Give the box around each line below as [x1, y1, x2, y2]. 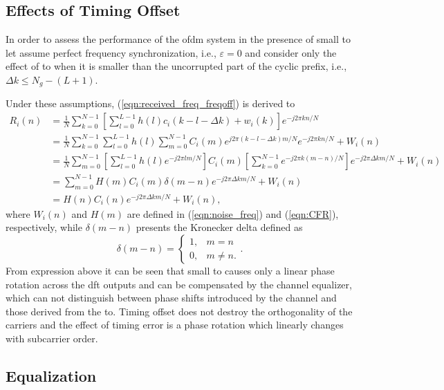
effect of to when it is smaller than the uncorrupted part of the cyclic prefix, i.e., [6, 59, 347, 73]
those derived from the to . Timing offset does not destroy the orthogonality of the [6, 304, 353, 318]
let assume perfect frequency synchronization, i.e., [6, 45, 216, 59]
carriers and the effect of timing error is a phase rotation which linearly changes [6, 317, 344, 332]
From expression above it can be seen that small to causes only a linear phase [6, 263, 335, 278]
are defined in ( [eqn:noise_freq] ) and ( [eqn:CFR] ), [127, 206, 339, 221]
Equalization [6, 365, 97, 386]
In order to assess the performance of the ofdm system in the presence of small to [6, 32, 351, 46]
